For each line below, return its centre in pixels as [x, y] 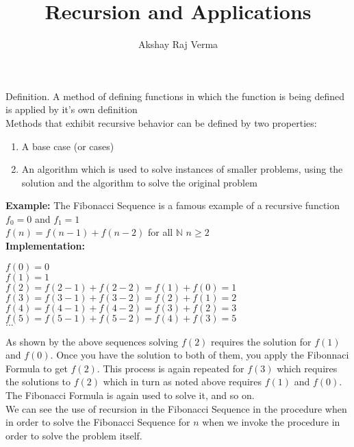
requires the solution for [261, 341]
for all [160, 232]
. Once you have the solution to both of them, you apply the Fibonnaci [200, 355]
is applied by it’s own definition [72, 109]
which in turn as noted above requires [182, 382]
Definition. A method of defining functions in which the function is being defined [175, 96]
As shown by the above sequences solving [92, 341]
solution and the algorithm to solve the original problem [139, 182]
